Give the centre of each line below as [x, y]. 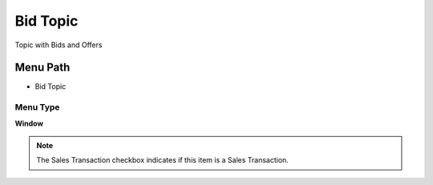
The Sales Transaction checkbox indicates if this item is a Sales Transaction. [162, 160]
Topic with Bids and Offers [59, 45]
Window [29, 123]
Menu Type [37, 107]
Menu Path [42, 68]
